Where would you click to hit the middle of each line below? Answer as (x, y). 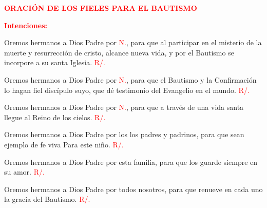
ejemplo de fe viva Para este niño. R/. (64, 144)
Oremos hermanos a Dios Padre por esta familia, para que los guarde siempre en (131, 162)
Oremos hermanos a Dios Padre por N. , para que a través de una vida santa (124, 107)
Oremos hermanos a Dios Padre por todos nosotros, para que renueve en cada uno (133, 189)
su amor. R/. (24, 172)
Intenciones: (26, 25)
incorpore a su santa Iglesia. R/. (55, 62)
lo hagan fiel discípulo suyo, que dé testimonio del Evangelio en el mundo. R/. (127, 90)
